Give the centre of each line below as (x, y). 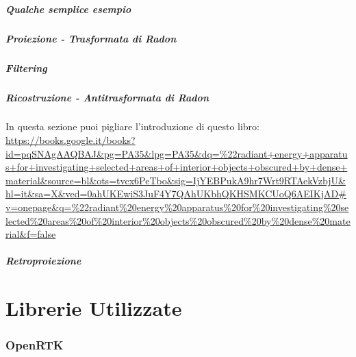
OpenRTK (35, 345)
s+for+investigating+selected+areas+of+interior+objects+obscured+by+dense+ (177, 167)
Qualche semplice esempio (68, 9)
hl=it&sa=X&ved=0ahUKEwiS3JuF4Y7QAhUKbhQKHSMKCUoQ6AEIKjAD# (176, 194)
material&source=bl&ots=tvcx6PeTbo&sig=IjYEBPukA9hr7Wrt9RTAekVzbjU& (176, 180)
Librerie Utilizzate (94, 308)
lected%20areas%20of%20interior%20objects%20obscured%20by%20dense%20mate (178, 220)
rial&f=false (31, 234)
